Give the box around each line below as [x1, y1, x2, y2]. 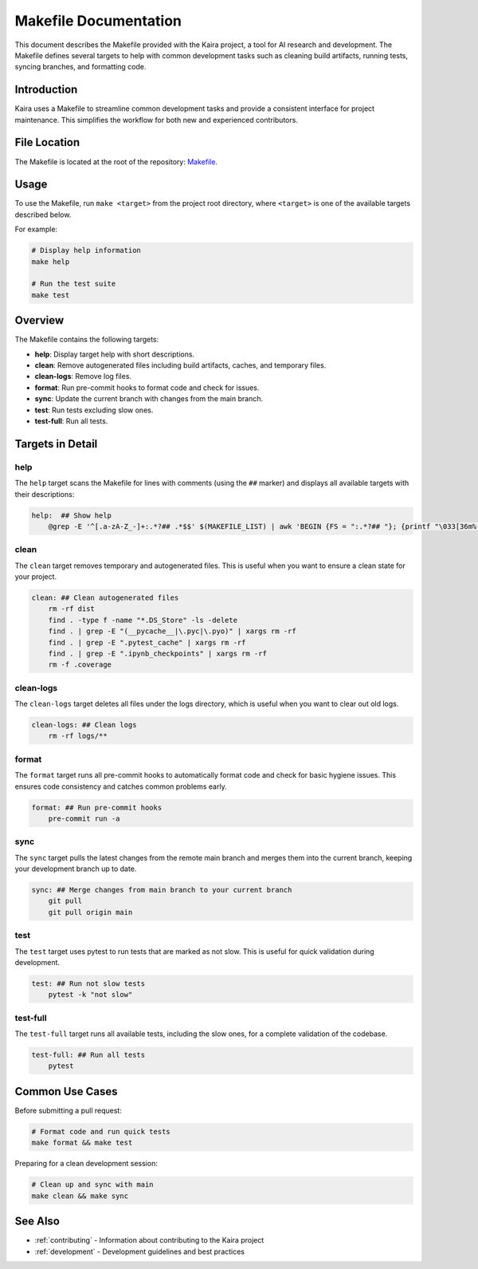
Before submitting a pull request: [14, 1105, 123, 1115]
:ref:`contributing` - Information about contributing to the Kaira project [34, 1236, 264, 1245]
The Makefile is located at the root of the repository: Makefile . [14, 156, 218, 167]
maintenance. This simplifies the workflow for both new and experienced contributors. [14, 115, 299, 124]
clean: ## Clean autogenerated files [31, 593, 179, 602]
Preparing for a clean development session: [14, 1159, 159, 1169]
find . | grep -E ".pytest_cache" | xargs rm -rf [48, 638, 246, 647]
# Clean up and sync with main [31, 1180, 155, 1189]
